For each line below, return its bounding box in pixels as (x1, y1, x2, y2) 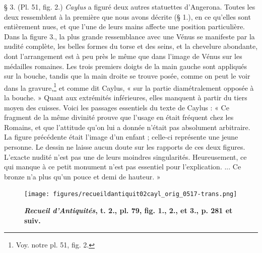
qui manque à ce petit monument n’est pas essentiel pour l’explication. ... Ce (4, 161, 241, 172)
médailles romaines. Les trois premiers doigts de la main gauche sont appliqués (4, 60, 247, 71)
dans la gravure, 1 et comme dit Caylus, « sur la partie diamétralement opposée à (4, 81, 254, 93)
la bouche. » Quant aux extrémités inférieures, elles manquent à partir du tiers (4, 92, 247, 102)
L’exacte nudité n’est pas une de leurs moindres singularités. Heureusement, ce (4, 151, 247, 162)
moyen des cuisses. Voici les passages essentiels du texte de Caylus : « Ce (4, 102, 229, 112)
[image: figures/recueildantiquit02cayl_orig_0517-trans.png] (24, 191, 237, 198)
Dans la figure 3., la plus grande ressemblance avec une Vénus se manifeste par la (4, 31, 255, 41)
